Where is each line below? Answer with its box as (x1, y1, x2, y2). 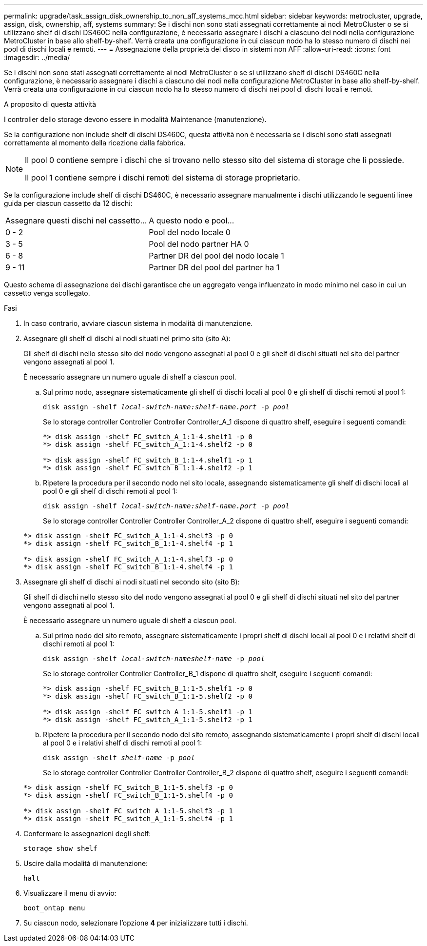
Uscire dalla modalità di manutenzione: (23, 859, 148, 867)
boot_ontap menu (23, 904, 85, 912)
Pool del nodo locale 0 (149, 227, 231, 237)
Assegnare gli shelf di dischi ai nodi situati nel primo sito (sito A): (23, 334, 231, 342)
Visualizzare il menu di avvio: (23, 889, 116, 897)
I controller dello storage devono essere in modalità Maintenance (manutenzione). (4, 115, 267, 123)
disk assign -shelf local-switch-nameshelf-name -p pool (43, 655, 265, 663)
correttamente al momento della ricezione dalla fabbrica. (4, 139, 186, 147)
